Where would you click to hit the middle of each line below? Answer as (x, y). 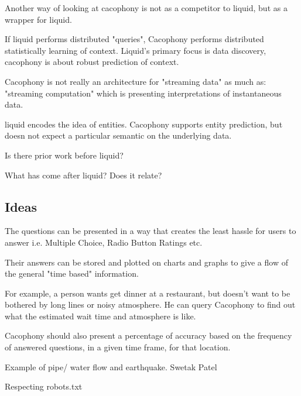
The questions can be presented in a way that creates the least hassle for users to (150, 231)
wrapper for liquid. (38, 19)
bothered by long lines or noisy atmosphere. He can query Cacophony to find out (150, 304)
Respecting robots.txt (44, 386)
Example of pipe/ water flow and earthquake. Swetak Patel (111, 366)
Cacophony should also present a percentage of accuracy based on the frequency (148, 335)
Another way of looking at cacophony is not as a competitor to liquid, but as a (146, 8)
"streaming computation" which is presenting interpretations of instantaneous (143, 93)
